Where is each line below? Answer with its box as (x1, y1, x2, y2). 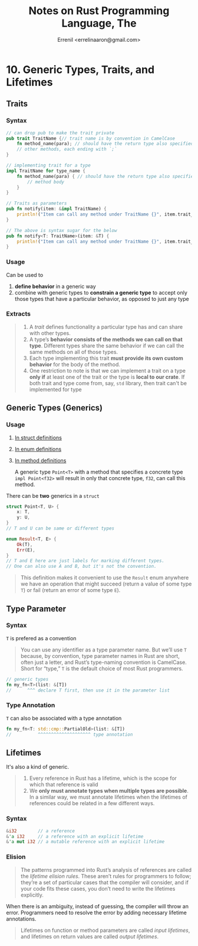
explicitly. (20, 891, 44, 898)
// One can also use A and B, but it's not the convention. (6, 564, 157, 570)
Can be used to (6, 271, 44, 278)
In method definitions (14, 457, 67, 464)
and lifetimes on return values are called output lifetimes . (20, 932, 159, 940)
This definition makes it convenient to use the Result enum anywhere (20, 574, 189, 581)
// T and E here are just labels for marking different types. (6, 558, 165, 564)
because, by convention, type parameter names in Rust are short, (20, 652, 180, 659)
